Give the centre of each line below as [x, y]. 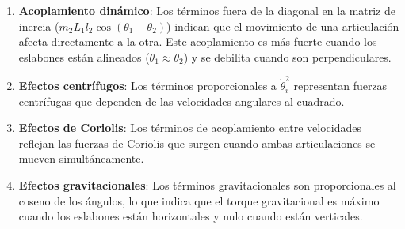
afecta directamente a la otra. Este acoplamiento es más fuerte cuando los [198, 41]
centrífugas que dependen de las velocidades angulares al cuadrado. [181, 101]
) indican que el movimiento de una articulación [283, 26]
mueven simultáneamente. [81, 158]
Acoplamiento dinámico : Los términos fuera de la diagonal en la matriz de [207, 10]
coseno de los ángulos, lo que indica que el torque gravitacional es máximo [199, 200]
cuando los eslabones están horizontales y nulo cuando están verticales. [191, 216]
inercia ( [39, 26]
